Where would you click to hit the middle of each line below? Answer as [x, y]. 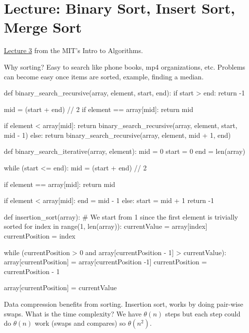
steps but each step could [203, 313]
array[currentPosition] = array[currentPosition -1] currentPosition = [106, 262]
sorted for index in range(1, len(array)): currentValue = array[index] [106, 226]
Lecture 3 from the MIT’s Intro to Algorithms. [73, 50]
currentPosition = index [40, 236]
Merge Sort [43, 27]
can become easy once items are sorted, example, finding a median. [104, 76]
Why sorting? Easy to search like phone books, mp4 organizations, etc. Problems [125, 66]
